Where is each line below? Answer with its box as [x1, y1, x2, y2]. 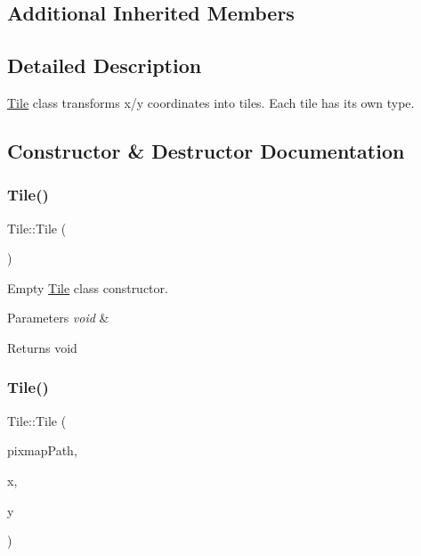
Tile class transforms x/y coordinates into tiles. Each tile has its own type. [7, 93, 415, 111]
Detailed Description [7, 52, 202, 79]
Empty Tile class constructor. [7, 278, 168, 297]
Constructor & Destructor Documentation [7, 136, 405, 164]
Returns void [7, 338, 77, 356]
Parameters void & [7, 308, 109, 327]
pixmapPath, [7, 441, 77, 460]
